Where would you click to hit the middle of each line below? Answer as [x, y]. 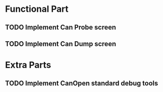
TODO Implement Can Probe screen [61, 27]
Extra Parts [28, 65]
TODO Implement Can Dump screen [61, 44]
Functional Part [37, 9]
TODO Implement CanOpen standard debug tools [82, 83]
